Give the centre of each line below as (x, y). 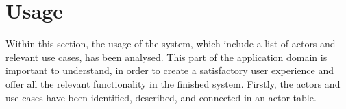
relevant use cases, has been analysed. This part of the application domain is (166, 57)
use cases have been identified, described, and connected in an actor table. (161, 97)
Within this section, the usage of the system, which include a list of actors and (171, 44)
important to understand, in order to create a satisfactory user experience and (170, 70)
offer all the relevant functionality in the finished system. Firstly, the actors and (173, 83)
